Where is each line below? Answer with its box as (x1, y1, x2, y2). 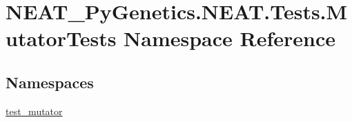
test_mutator (6, 103, 63, 118)
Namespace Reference (124, 24, 336, 52)
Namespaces (6, 71, 94, 92)
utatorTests (6, 24, 117, 52)
